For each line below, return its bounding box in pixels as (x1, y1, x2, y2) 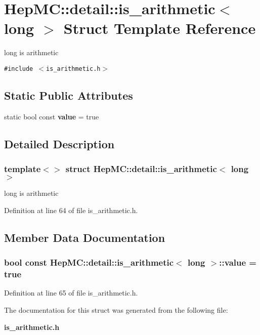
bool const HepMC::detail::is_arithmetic (4, 256, 174, 269)
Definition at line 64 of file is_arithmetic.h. (4, 204, 138, 215)
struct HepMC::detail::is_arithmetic (65, 162, 217, 175)
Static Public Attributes (4, 87, 133, 103)
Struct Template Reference (63, 18, 256, 38)
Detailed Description (4, 136, 115, 151)
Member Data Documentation (4, 229, 165, 245)
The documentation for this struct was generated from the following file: (4, 305, 228, 315)
